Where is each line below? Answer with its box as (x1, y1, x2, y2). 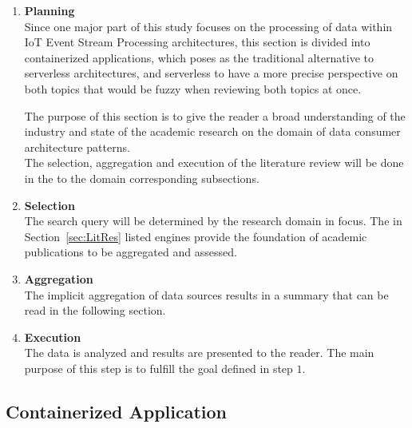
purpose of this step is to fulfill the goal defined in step (24, 359, 293, 376)
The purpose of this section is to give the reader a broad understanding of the (24, 107, 406, 124)
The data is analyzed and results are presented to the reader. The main (24, 344, 374, 361)
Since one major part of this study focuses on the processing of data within (24, 18, 393, 34)
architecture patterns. (24, 138, 130, 155)
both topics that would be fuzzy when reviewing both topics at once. (24, 80, 362, 97)
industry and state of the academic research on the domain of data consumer (24, 123, 401, 140)
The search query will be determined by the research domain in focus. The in (24, 212, 402, 229)
